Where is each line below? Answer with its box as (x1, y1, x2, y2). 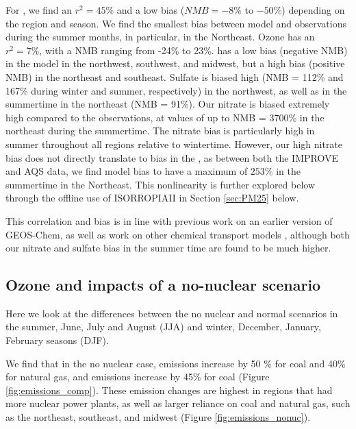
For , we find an (5, 3, 73, 16)
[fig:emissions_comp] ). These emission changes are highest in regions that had (5, 382, 333, 397)
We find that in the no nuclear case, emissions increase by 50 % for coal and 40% (5, 356, 346, 370)
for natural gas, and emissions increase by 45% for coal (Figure (5, 369, 270, 384)
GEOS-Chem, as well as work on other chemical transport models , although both (5, 227, 350, 241)
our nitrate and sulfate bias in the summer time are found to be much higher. (5, 241, 331, 255)
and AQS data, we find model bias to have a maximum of (5, 164, 248, 178)
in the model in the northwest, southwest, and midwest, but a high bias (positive (5, 56, 345, 71)
